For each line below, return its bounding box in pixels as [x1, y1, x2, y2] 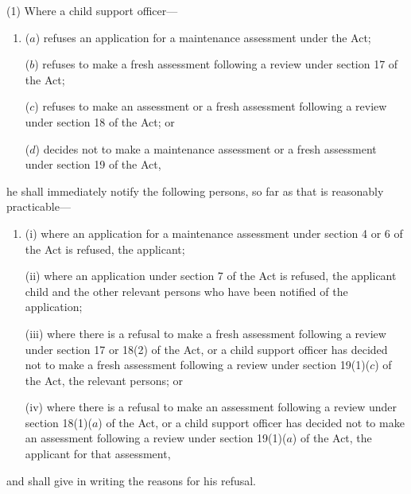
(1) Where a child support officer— [6, 2, 178, 18]
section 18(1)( [25, 414, 92, 430]
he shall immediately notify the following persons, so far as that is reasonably [6, 182, 384, 199]
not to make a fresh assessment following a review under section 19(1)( [25, 356, 370, 373]
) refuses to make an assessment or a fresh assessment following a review [34, 98, 387, 115]
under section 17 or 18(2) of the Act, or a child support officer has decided [25, 340, 388, 357]
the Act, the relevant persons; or [25, 371, 183, 388]
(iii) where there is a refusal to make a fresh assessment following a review [25, 325, 386, 341]
